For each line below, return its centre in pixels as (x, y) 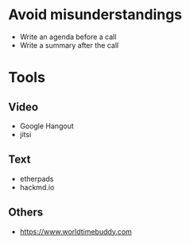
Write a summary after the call (69, 45)
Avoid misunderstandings (95, 15)
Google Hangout (47, 126)
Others (26, 213)
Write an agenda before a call (68, 37)
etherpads (37, 179)
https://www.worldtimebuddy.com (76, 231)
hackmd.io (37, 187)
